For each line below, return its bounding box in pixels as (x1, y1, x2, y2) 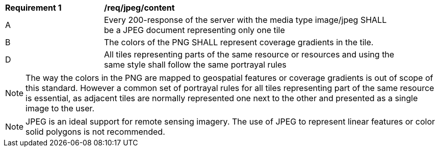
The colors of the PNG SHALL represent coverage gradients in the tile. (104, 37, 374, 47)
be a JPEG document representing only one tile (104, 25, 285, 35)
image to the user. (25, 103, 95, 113)
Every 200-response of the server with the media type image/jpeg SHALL (104, 15, 387, 25)
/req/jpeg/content (104, 3, 175, 13)
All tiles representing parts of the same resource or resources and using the (104, 49, 395, 59)
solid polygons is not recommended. (25, 127, 165, 137)
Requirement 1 (5, 3, 62, 13)
